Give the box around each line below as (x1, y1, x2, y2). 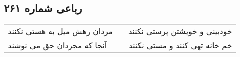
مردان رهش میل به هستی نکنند (8, 25, 113, 37)
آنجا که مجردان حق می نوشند (8, 39, 107, 51)
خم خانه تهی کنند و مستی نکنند (129, 39, 232, 51)
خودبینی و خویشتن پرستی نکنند (128, 25, 232, 37)
